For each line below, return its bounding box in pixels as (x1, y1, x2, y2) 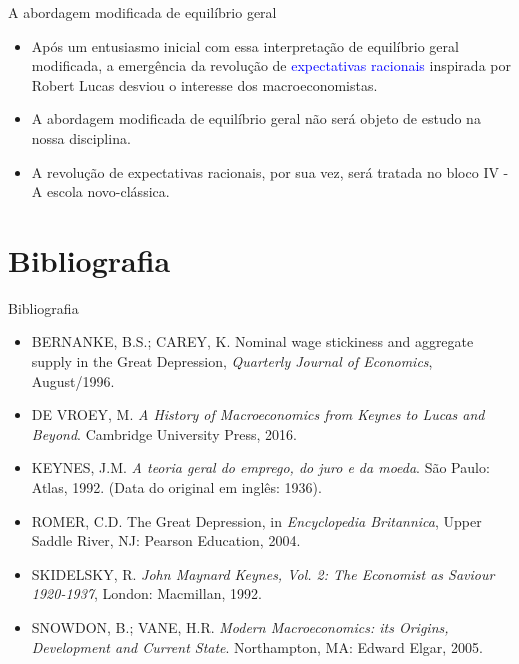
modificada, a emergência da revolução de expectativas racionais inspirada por (31, 55, 511, 76)
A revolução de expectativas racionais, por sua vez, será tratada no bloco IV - (31, 161, 509, 182)
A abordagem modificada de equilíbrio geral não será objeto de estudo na (31, 108, 481, 129)
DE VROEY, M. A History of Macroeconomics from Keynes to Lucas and (31, 404, 485, 425)
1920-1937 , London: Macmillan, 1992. (31, 583, 262, 604)
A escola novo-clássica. (31, 181, 170, 202)
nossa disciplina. (31, 127, 131, 148)
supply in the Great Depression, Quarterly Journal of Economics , (31, 351, 433, 372)
